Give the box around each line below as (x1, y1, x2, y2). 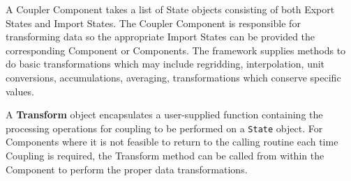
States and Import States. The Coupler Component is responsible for (6, 15, 301, 30)
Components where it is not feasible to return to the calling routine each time (6, 134, 338, 149)
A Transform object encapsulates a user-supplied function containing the (6, 107, 323, 122)
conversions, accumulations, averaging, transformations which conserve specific (6, 70, 341, 84)
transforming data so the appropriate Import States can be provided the (6, 29, 315, 44)
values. (6, 84, 34, 98)
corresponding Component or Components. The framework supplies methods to (6, 42, 346, 57)
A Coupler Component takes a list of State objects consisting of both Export (6, 2, 335, 16)
